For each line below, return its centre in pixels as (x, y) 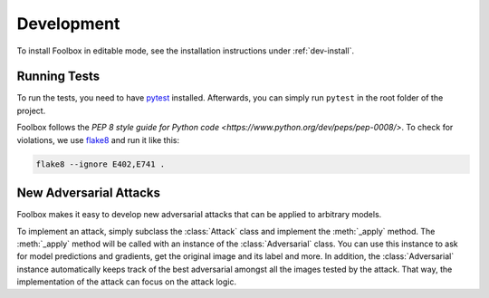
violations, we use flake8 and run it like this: (98, 139)
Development (68, 24)
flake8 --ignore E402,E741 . (101, 164)
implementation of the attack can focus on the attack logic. (127, 282)
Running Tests (58, 77)
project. (31, 111)
